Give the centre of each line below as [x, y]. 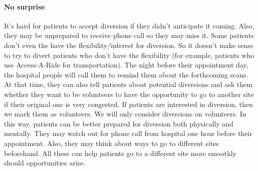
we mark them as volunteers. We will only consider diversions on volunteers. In [125, 114]
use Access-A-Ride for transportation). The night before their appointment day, [126, 65]
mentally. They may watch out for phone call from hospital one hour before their [128, 133]
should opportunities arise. [45, 163]
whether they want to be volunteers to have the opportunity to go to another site [129, 94]
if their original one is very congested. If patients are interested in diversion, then [128, 104]
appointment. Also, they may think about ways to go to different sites [111, 143]
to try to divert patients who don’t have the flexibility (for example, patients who [129, 55]
